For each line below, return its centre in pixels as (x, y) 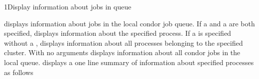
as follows (19, 72)
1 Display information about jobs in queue (68, 6)
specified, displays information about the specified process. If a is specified (118, 33)
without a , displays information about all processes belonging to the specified (123, 42)
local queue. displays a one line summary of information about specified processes (129, 62)
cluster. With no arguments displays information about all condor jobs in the (122, 52)
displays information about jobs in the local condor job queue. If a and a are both (129, 23)
